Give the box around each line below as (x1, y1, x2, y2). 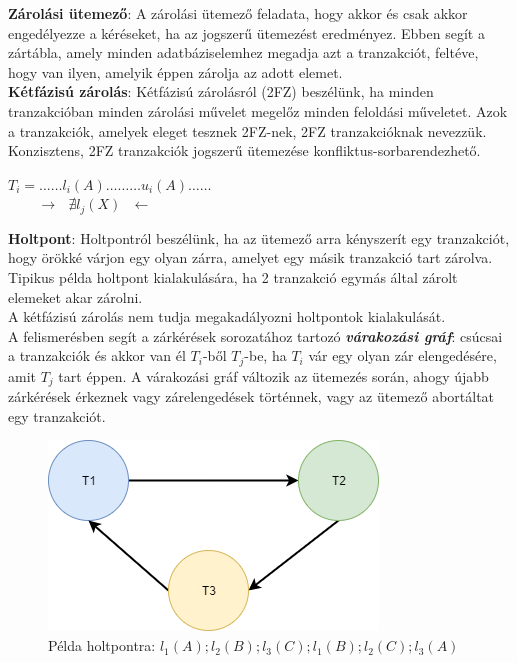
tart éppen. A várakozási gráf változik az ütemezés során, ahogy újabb (58, 365, 489, 386)
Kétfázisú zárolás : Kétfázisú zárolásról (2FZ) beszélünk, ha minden (8, 81, 434, 102)
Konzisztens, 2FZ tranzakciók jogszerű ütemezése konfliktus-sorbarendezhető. (8, 140, 481, 161)
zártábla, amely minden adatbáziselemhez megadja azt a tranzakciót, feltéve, (8, 42, 479, 63)
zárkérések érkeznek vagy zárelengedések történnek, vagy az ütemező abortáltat (8, 386, 495, 407)
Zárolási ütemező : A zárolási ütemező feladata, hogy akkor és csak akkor (8, 3, 468, 23)
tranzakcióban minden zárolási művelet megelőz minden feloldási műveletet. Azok (8, 100, 508, 121)
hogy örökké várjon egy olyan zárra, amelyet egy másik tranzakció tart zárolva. (8, 247, 493, 268)
